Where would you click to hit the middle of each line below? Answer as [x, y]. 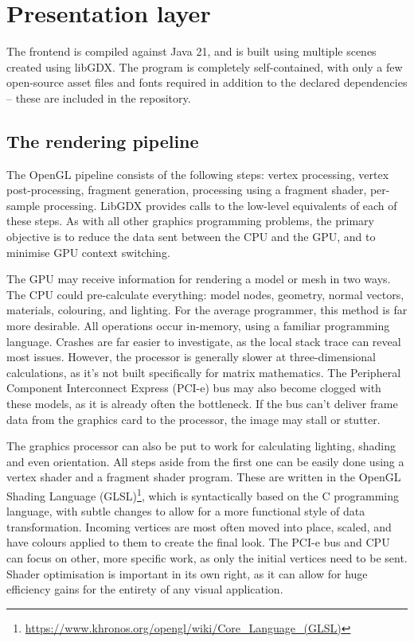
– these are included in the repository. [99, 97]
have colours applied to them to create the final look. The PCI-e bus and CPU [198, 542]
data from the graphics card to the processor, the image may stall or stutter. [193, 419]
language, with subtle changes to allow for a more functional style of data [186, 511]
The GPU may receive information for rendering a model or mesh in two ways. [199, 279]
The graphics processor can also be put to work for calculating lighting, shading [201, 446]
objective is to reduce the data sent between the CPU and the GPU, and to [191, 237]
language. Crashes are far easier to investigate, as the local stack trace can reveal [204, 341]
